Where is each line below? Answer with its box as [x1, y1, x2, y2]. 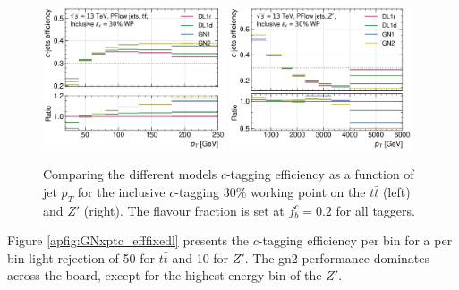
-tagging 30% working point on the [174, 182, 366, 200]
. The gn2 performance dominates [244, 248, 429, 267]
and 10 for [172, 248, 229, 267]
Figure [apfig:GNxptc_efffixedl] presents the [7, 231, 250, 250]
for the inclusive [77, 182, 166, 200]
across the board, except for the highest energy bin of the [7, 266, 322, 285]
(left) [382, 182, 411, 200]
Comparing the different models [43, 165, 217, 183]
